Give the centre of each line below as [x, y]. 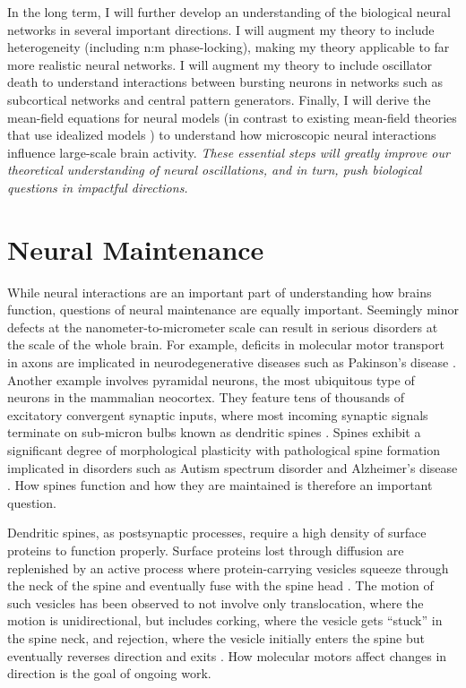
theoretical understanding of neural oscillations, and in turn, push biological [215, 170]
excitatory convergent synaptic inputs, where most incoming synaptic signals [218, 414]
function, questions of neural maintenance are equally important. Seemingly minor [233, 310]
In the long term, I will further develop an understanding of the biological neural [229, 12]
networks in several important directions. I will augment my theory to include [221, 29]
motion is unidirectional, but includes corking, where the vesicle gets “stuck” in [225, 620]
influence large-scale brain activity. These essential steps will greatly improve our [229, 152]
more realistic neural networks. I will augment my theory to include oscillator [220, 64]
